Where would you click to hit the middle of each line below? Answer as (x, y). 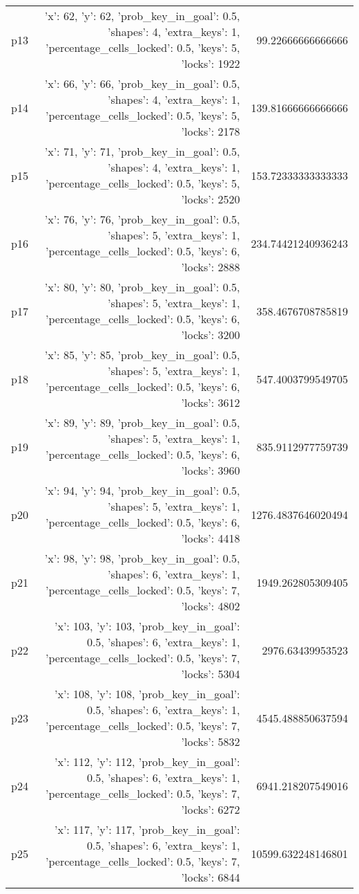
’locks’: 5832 (211, 741)
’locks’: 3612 (211, 402)
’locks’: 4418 (211, 538)
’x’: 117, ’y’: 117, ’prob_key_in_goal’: (147, 829)
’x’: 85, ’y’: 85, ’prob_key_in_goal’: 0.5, (142, 355)
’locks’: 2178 (211, 131)
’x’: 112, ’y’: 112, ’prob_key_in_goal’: (147, 761)
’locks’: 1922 (211, 63)
